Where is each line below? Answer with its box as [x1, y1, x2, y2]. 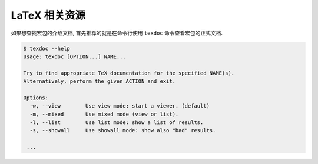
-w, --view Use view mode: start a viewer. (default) [29, 103, 210, 109]
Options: [23, 94, 49, 101]
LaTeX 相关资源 [11, 9, 85, 22]
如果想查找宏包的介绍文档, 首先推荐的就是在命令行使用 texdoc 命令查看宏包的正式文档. [11, 29, 223, 36]
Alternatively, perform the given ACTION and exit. [23, 78, 176, 85]
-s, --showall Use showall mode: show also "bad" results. [29, 127, 216, 134]
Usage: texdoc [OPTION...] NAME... [23, 53, 126, 60]
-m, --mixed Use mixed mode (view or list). [29, 111, 179, 118]
